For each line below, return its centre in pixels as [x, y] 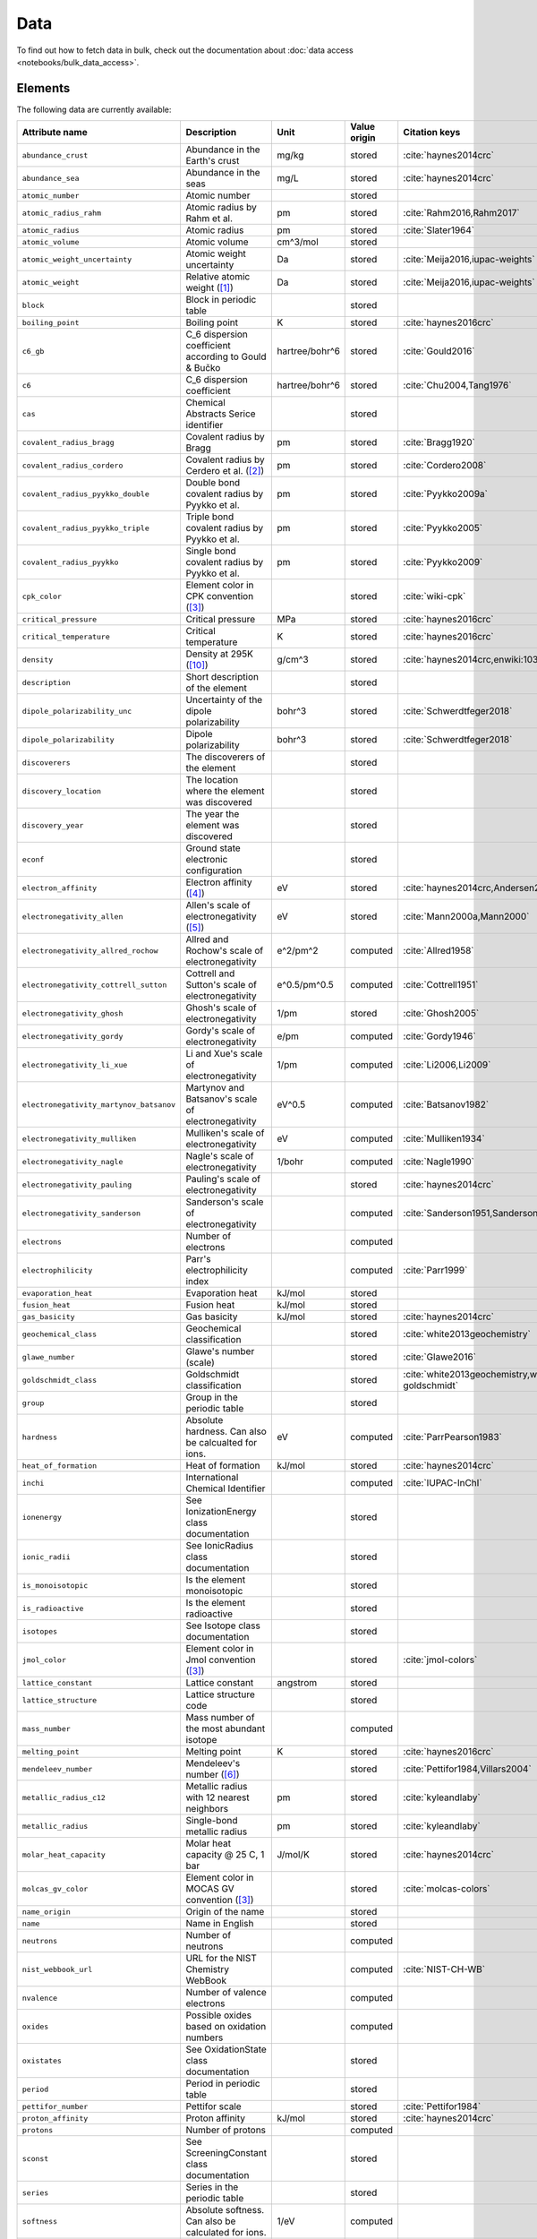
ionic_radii [46, 1557]
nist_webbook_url [57, 1969]
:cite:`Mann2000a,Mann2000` [466, 916]
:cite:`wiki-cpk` [435, 596]
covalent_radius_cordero [72, 465]
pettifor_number [55, 2106]
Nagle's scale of [220, 1156]
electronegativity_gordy [72, 1036]
